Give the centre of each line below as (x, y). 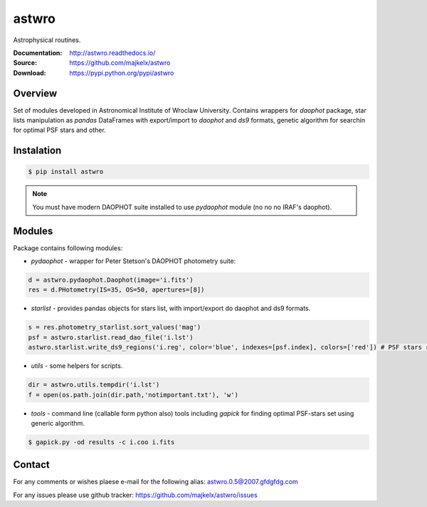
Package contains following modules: (68, 248)
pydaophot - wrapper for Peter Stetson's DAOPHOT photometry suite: (133, 261)
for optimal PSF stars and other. (59, 130)
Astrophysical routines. (47, 40)
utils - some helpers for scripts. (77, 366)
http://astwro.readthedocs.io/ (112, 53)
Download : (30, 73)
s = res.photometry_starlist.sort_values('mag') (115, 327)
